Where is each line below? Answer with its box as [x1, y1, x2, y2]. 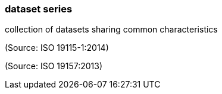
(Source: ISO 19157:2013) [5, 61, 102, 72]
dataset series [5, 3, 73, 15]
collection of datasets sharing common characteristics [5, 24, 218, 35]
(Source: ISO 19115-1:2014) [5, 43, 109, 53]
